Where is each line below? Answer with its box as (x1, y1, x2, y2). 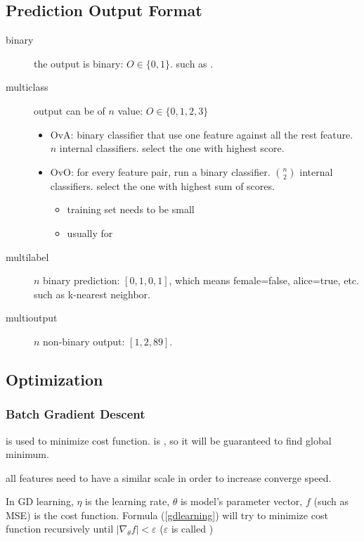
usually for (67, 225, 113, 240)
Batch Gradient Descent (6, 405, 145, 423)
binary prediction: (43, 273, 120, 288)
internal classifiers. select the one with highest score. (59, 141, 285, 155)
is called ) (171, 521, 214, 536)
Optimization (6, 368, 103, 390)
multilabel (6, 249, 49, 264)
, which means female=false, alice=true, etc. (169, 273, 359, 288)
